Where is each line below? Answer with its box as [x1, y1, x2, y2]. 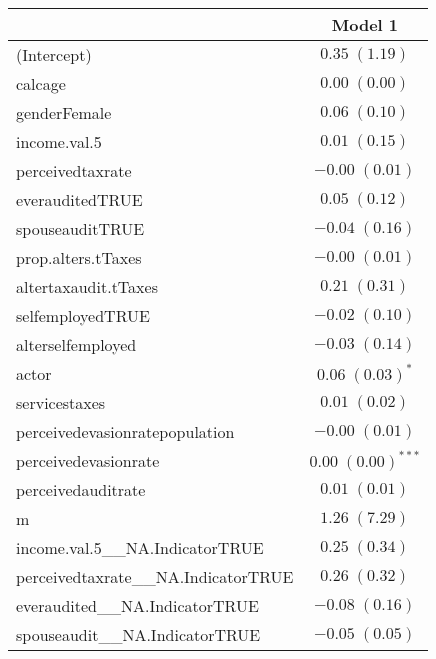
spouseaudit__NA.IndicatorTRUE [16, 623, 261, 646]
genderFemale [16, 101, 112, 124]
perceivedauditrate [16, 478, 146, 501]
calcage [16, 72, 66, 95]
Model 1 [331, 13, 398, 36]
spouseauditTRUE [16, 217, 145, 240]
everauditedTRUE [16, 188, 143, 211]
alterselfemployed [16, 333, 137, 356]
